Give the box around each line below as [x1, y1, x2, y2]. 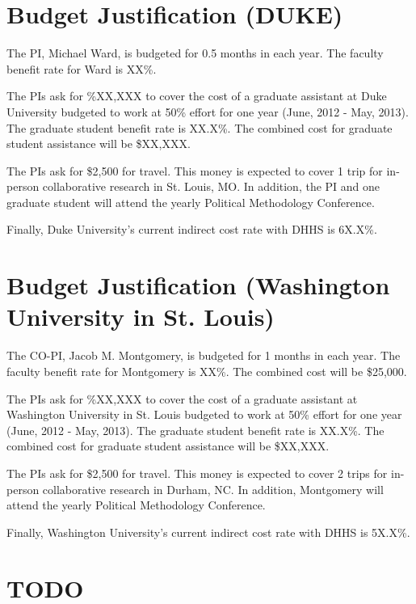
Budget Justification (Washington [6, 268, 390, 302]
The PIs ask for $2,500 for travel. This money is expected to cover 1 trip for [6, 162, 383, 179]
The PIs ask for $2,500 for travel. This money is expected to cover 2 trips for [6, 464, 388, 481]
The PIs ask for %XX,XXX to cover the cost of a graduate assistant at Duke [6, 87, 387, 104]
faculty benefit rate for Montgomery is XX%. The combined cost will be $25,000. [6, 362, 407, 379]
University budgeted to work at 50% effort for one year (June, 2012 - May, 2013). [6, 103, 409, 120]
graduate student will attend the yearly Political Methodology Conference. [6, 193, 375, 210]
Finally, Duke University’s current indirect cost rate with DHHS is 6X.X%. [6, 221, 377, 238]
